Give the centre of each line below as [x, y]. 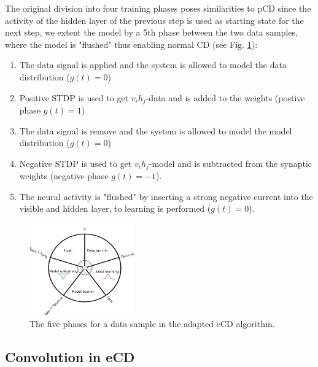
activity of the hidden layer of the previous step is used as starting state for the [154, 20]
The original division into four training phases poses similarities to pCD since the [158, 8]
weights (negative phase [64, 176]
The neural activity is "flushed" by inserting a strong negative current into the [166, 196]
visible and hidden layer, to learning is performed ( [115, 208]
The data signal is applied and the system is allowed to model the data [153, 65]
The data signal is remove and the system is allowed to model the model [156, 130]
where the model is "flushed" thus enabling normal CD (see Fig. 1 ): [131, 44]
